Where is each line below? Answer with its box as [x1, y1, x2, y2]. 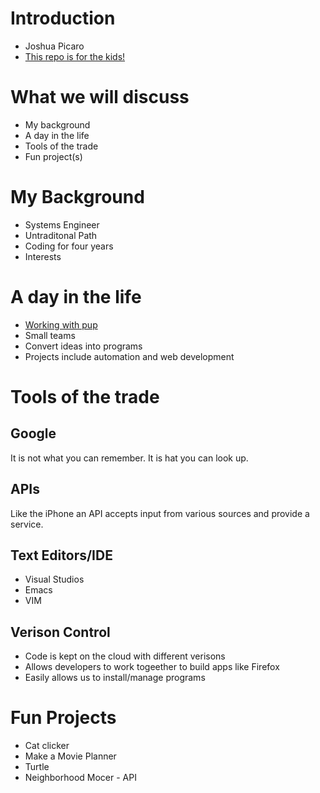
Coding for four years [24, 240, 114, 252]
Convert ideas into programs [24, 340, 143, 352]
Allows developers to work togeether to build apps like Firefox [24, 661, 280, 673]
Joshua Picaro [24, 40, 85, 52]
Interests [24, 250, 62, 262]
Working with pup [24, 318, 98, 331]
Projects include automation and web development [24, 350, 235, 362]
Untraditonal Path [24, 229, 98, 241]
